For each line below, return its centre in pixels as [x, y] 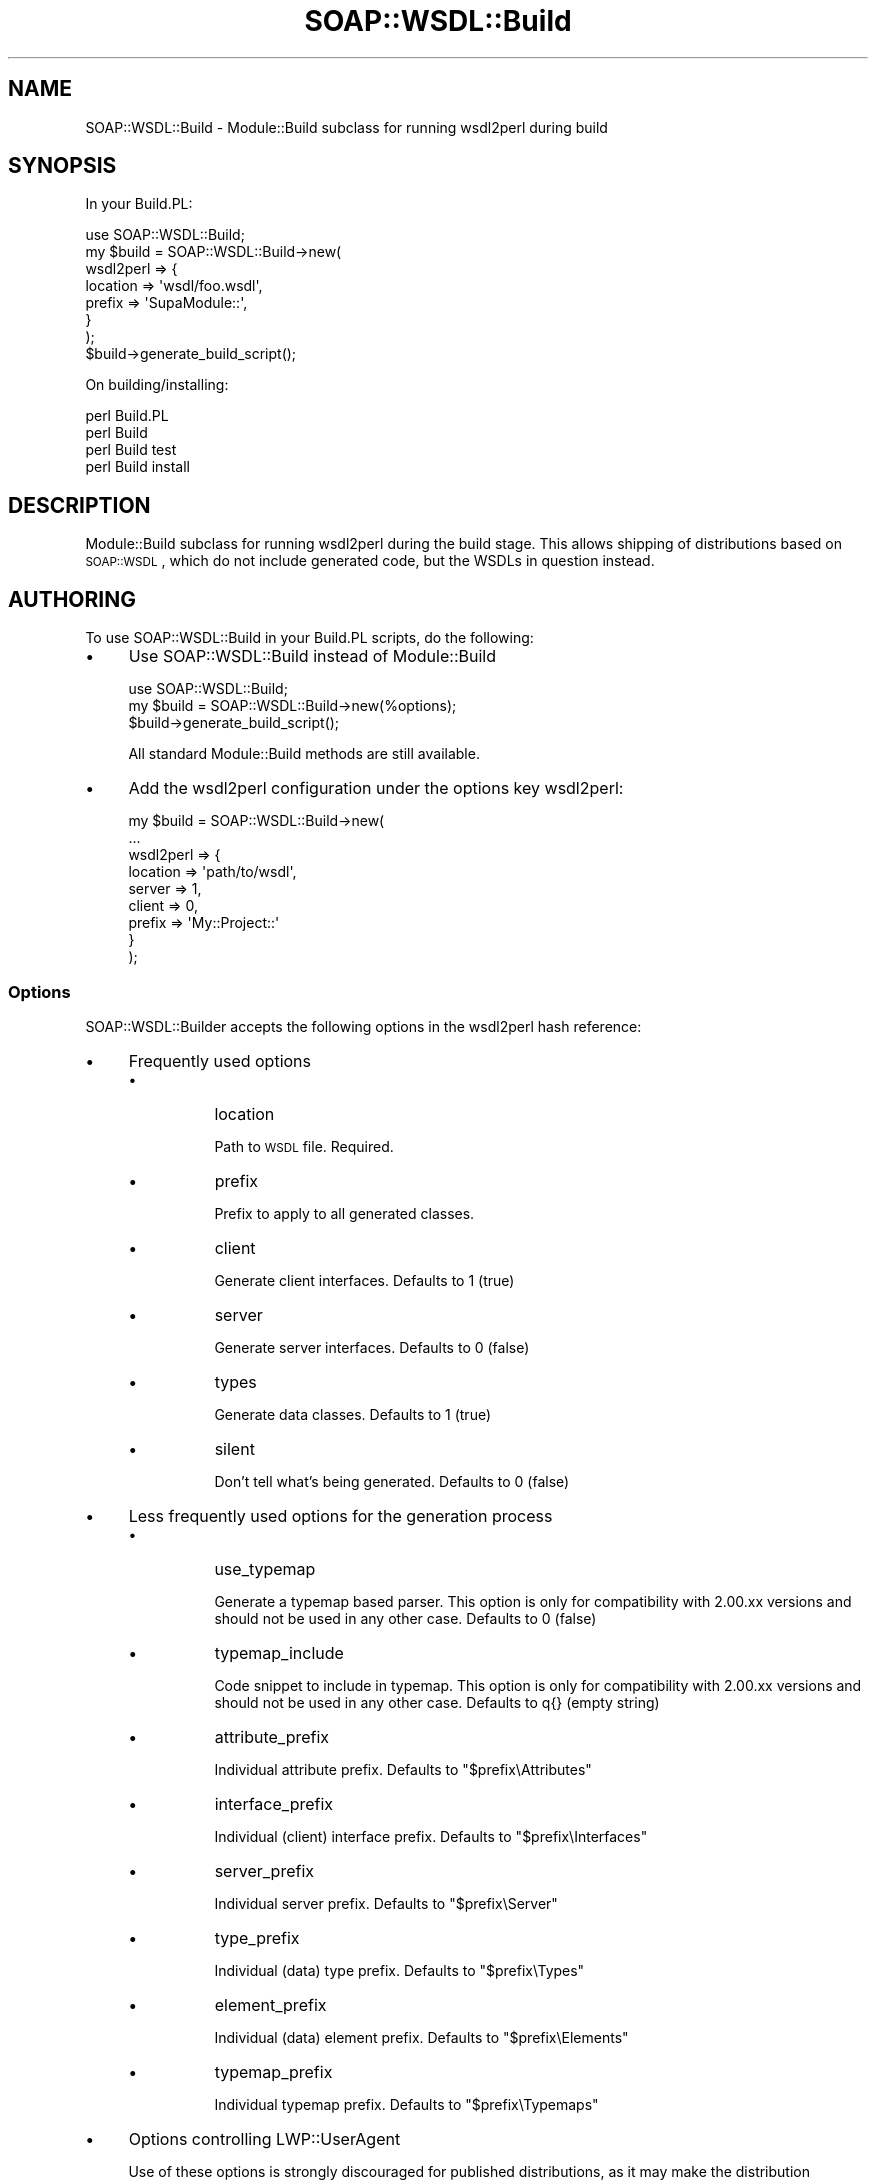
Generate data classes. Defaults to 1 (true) [353, 1414]
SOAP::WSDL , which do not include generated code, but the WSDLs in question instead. [370, 561]
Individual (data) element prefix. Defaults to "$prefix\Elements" [421, 2037]
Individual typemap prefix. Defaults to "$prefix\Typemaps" [406, 2104]
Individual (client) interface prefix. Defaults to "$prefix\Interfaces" [431, 1836]
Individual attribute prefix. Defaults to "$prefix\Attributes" [403, 1769]
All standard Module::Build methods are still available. [304, 754]
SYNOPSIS [62, 166]
